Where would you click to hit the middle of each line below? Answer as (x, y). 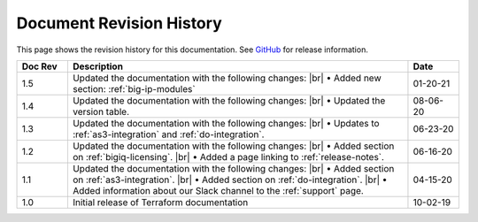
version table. (101, 111)
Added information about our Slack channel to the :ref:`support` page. (218, 190)
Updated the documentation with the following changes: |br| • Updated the (229, 100)
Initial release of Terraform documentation (160, 202)
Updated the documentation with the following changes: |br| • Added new (227, 78)
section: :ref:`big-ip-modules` (134, 88)
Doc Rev (39, 66)
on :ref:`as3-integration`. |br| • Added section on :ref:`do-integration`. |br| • (230, 180)
